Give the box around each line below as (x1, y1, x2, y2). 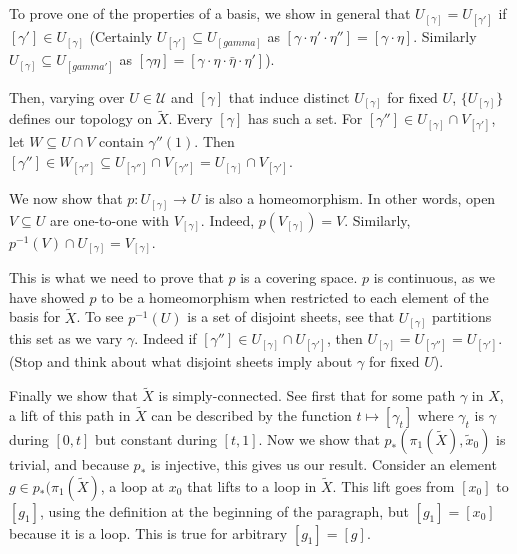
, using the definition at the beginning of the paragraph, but (40, 500, 409, 521)
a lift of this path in (9, 405, 131, 426)
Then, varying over (9, 86, 125, 107)
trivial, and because (9, 454, 129, 475)
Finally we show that (9, 385, 138, 406)
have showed (9, 286, 85, 307)
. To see (76, 306, 124, 327)
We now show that (9, 188, 123, 209)
